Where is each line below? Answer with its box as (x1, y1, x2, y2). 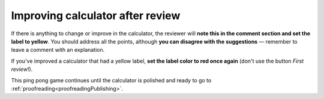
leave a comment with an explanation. (11, 47, 105, 54)
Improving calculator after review (11, 9, 181, 22)
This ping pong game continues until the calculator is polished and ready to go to (11, 76, 212, 83)
